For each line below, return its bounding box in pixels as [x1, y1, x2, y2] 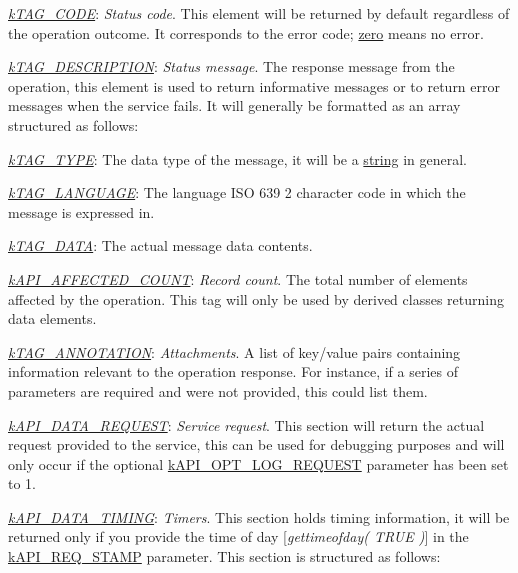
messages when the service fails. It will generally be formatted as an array [8, 95, 461, 116]
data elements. [8, 308, 97, 329]
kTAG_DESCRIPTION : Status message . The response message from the [8, 56, 455, 77]
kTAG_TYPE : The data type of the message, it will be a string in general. [8, 148, 467, 169]
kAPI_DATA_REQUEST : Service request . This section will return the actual [8, 414, 485, 435]
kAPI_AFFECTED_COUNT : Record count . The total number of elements [8, 268, 468, 289]
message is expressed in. [8, 201, 155, 222]
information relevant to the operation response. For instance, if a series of [8, 361, 458, 382]
